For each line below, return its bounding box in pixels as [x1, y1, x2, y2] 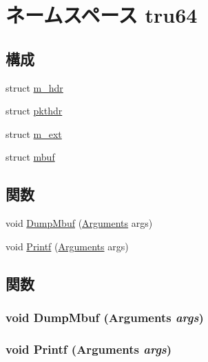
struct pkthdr [6, 103, 63, 118]
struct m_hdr [6, 80, 63, 94]
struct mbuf [6, 150, 55, 164]
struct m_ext [6, 126, 62, 141]
